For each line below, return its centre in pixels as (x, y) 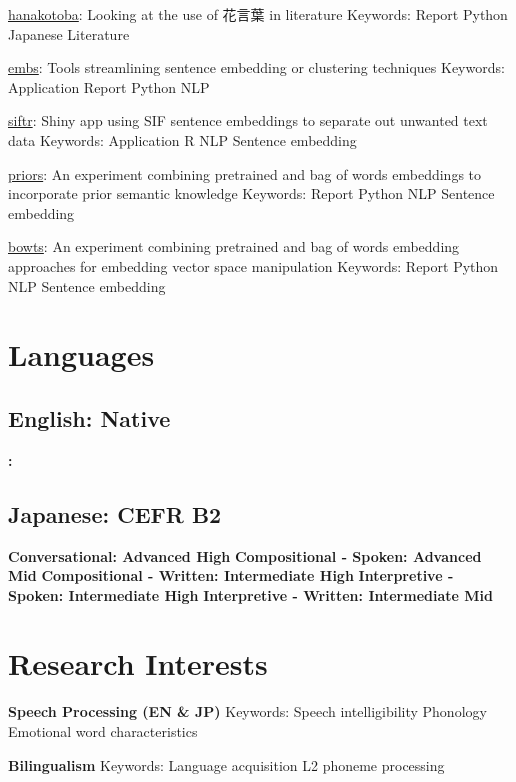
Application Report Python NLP (109, 86)
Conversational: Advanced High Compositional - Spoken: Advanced (245, 555)
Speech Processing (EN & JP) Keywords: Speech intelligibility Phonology (247, 711)
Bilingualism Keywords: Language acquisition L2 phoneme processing (226, 764)
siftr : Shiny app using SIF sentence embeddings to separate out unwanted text (248, 120)
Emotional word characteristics (103, 731)
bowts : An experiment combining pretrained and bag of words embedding (234, 246)
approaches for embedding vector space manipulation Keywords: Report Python (253, 265)
